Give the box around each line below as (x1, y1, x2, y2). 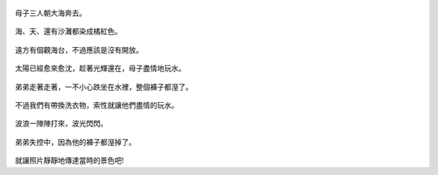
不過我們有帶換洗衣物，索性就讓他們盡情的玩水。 (15, 100, 178, 109)
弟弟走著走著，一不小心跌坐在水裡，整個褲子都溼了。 (15, 82, 193, 92)
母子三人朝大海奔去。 (15, 8, 87, 18)
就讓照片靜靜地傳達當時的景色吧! (15, 156, 125, 165)
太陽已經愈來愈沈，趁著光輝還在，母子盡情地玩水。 (15, 63, 186, 73)
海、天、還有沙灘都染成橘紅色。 (15, 27, 122, 36)
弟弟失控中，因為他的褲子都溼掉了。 (15, 137, 136, 147)
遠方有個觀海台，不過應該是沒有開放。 (15, 45, 144, 54)
